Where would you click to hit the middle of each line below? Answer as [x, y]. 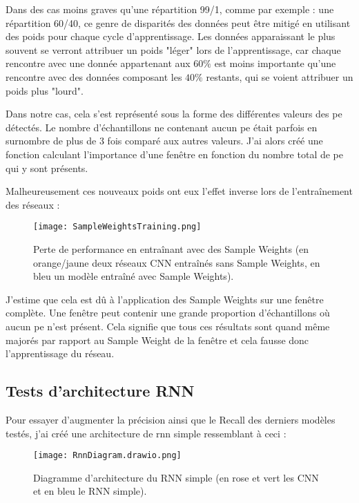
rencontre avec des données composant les [94, 76]
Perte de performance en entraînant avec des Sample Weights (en [171, 248]
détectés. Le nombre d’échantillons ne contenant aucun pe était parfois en [162, 127]
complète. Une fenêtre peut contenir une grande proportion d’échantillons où [168, 313]
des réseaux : [33, 204]
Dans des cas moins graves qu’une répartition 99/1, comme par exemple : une [170, 9]
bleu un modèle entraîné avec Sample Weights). [134, 276]
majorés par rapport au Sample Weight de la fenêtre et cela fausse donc [157, 340]
